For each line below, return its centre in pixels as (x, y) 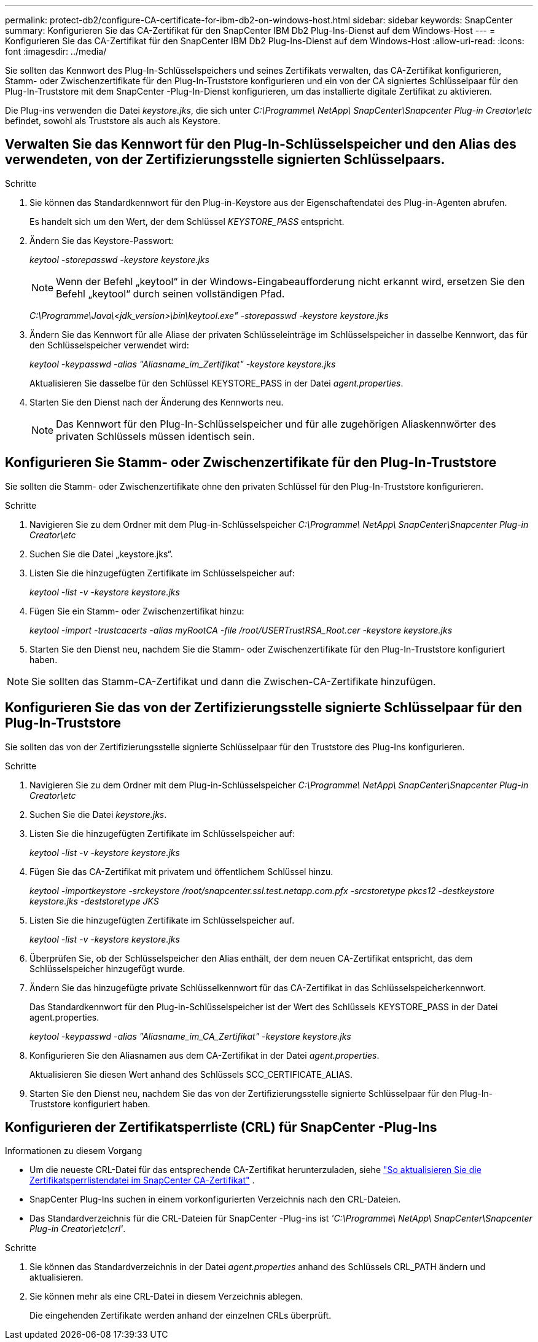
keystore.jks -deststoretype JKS (94, 901)
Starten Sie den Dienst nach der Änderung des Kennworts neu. (157, 402)
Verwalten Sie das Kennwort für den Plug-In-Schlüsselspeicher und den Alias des (261, 144)
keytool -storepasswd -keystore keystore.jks (119, 259)
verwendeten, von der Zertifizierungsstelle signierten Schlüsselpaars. (225, 160)
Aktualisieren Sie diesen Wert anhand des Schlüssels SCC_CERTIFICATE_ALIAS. (191, 1074)
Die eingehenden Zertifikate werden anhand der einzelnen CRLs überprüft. (181, 1316)
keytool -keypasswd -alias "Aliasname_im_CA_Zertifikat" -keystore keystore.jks (190, 1036)
